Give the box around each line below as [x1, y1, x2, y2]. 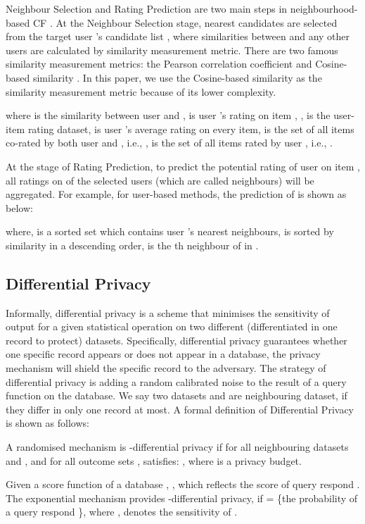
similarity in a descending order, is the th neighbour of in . [6, 237, 259, 252]
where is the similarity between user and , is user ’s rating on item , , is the [6, 108, 331, 123]
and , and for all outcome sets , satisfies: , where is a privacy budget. [6, 453, 302, 468]
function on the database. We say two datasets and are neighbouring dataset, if [6, 388, 347, 403]
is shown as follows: [6, 416, 89, 430]
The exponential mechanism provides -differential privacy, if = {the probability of [6, 490, 358, 505]
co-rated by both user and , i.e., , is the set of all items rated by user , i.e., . [6, 135, 333, 150]
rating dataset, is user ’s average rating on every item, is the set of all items [27, 121, 354, 136]
